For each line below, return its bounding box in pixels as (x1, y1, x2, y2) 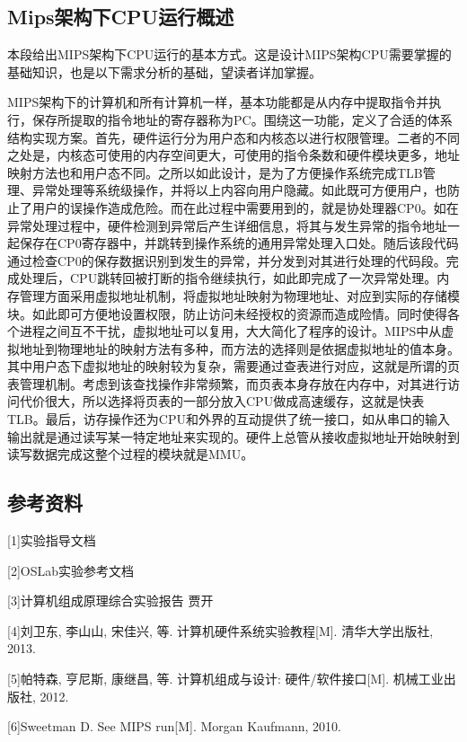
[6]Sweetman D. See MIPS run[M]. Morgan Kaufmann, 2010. (7, 717, 341, 736)
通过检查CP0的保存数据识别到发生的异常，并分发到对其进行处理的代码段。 (7, 251, 446, 269)
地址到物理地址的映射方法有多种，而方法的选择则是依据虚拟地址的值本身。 (19, 339, 460, 358)
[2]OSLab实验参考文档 (7, 561, 134, 579)
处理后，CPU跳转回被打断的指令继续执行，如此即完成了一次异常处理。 (19, 269, 437, 287)
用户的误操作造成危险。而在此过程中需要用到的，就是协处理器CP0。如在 (31, 198, 459, 216)
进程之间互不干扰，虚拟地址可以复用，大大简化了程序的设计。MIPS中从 (19, 322, 442, 340)
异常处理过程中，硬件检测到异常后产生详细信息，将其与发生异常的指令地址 (7, 216, 447, 234)
